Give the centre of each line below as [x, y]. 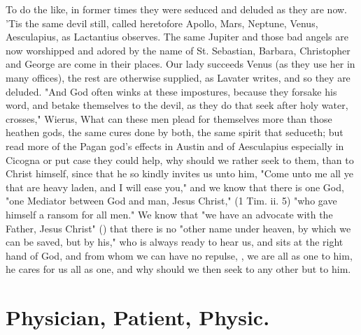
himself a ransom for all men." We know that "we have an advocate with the [169, 214]
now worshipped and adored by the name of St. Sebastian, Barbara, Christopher [178, 50]
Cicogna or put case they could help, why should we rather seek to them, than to [180, 159]
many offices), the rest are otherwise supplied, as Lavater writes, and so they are [178, 77]
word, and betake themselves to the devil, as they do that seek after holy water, [177, 105]
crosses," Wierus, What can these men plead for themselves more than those [169, 118]
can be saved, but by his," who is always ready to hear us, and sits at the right [175, 242]
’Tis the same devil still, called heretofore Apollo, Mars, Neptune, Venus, [162, 23]
